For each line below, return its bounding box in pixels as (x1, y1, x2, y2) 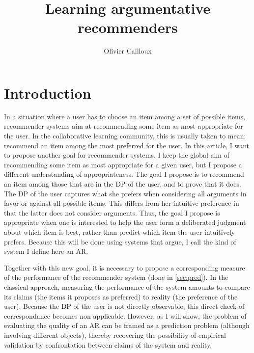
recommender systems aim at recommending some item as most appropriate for (4, 121, 243, 131)
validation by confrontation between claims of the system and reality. (4, 339, 212, 350)
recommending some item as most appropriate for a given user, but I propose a (4, 159, 242, 169)
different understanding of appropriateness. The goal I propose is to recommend (4, 169, 244, 179)
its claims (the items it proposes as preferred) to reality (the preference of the (4, 291, 238, 301)
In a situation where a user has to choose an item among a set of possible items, (4, 111, 246, 121)
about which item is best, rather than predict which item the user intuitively (4, 226, 235, 237)
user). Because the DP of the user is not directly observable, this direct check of (4, 301, 245, 311)
